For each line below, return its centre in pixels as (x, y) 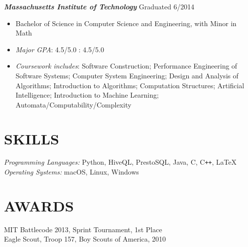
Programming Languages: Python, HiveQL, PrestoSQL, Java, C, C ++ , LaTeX (120, 162)
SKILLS (32, 138)
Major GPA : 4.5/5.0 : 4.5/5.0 (60, 49)
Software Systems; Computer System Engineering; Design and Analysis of (127, 75)
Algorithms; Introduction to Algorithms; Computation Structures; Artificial (130, 85)
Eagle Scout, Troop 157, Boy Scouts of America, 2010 (85, 239)
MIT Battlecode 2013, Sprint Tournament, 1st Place (83, 229)
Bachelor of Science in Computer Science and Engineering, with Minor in (126, 23)
